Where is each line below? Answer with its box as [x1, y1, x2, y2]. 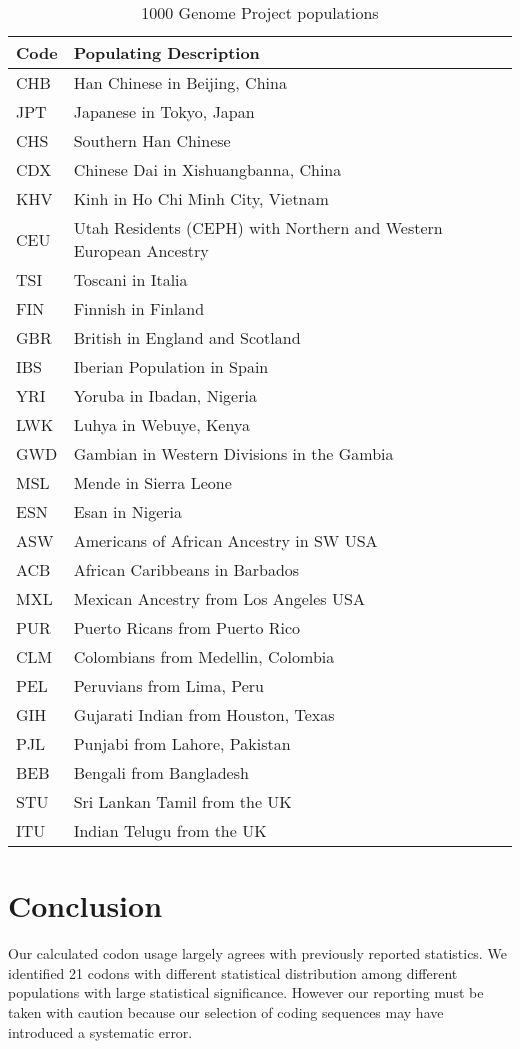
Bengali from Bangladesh [73, 761, 249, 784]
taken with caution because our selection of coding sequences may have [8, 1001, 444, 1022]
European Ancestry [73, 239, 209, 262]
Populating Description [73, 41, 260, 64]
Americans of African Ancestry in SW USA [73, 529, 378, 552]
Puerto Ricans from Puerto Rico [73, 616, 301, 639]
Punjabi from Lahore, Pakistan [73, 732, 291, 755]
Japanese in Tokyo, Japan [73, 100, 255, 123]
